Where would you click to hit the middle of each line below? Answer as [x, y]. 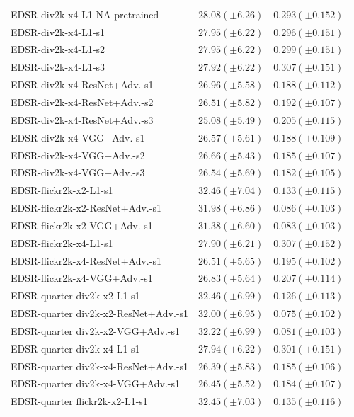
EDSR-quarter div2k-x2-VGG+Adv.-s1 [95, 330]
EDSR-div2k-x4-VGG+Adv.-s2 [78, 155]
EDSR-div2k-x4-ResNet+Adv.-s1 [82, 85]
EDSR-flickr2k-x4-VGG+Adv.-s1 [82, 278]
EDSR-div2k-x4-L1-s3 [58, 67]
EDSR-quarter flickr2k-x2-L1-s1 [79, 401]
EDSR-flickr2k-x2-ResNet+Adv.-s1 [86, 208]
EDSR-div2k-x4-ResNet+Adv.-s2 [82, 102]
